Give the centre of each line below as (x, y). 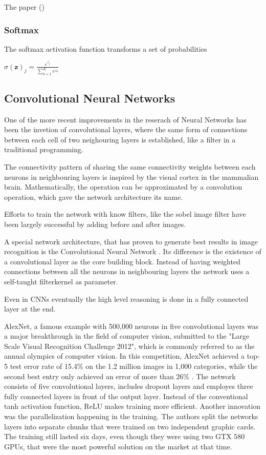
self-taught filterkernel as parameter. (61, 281)
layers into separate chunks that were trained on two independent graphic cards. (130, 426)
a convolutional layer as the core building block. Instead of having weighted (122, 261)
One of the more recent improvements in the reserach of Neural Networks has (125, 119)
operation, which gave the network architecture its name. (94, 197)
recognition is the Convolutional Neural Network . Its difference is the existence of (133, 251)
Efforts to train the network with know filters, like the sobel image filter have (125, 214)
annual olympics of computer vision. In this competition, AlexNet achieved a (125, 356)
